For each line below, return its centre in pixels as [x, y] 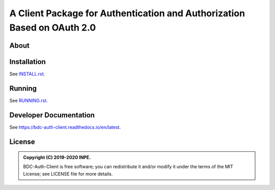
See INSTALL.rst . [27, 74]
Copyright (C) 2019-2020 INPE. [57, 157]
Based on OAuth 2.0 [53, 27]
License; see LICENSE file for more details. [68, 174]
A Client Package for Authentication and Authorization [127, 13]
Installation [28, 62]
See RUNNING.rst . [29, 100]
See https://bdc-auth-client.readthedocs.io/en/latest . [65, 127]
